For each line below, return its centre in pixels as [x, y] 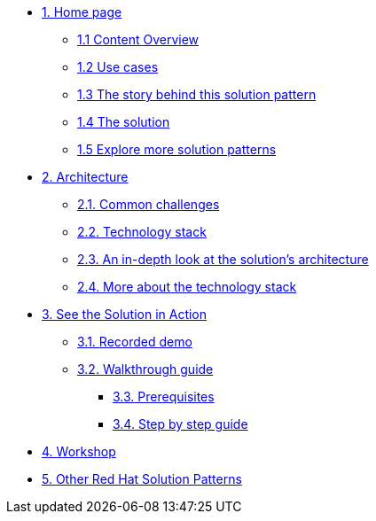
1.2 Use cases [118, 67]
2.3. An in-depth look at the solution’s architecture [223, 259]
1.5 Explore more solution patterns [177, 149]
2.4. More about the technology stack [187, 287]
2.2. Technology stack [142, 232]
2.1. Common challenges [149, 204]
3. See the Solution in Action [125, 314]
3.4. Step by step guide [180, 424]
